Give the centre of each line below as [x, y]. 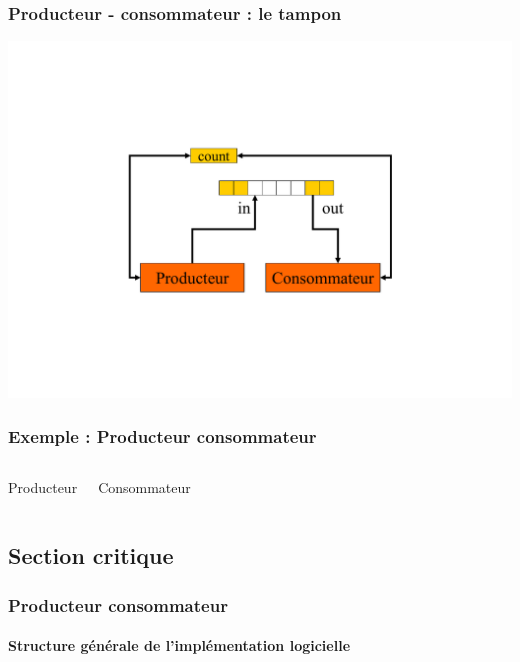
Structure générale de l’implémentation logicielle [179, 645]
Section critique [91, 555]
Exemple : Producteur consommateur [162, 436]
